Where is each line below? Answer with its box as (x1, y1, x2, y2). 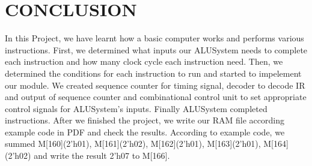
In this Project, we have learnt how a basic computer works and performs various (5, 32, 304, 44)
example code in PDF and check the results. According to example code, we (5, 125, 285, 138)
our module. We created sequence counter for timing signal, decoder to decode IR (5, 79, 305, 91)
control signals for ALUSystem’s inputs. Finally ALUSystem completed (5, 102, 268, 114)
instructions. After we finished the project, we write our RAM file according (5, 114, 284, 126)
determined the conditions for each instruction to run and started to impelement (5, 67, 302, 79)
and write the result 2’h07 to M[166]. (34, 149, 170, 162)
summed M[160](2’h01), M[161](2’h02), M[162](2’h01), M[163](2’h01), (5, 137, 261, 150)
